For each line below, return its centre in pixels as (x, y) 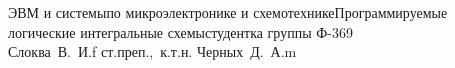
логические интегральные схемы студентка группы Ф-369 (180, 31)
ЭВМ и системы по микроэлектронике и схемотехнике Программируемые (228, 12)
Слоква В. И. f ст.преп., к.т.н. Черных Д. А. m (152, 51)
